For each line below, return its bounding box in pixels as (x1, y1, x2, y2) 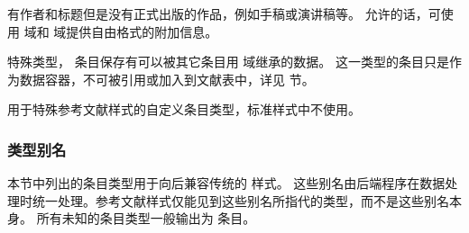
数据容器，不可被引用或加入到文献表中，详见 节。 (19, 69, 315, 88)
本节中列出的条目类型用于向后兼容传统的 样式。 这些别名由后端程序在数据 (7, 174, 446, 193)
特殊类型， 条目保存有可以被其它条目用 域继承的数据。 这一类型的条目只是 (7, 52, 449, 71)
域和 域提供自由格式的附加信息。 (23, 22, 218, 40)
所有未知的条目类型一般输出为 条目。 (36, 209, 256, 228)
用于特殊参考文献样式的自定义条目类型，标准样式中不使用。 (7, 100, 361, 119)
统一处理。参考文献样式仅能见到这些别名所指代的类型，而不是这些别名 (32, 191, 449, 210)
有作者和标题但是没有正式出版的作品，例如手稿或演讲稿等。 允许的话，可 (7, 4, 441, 22)
